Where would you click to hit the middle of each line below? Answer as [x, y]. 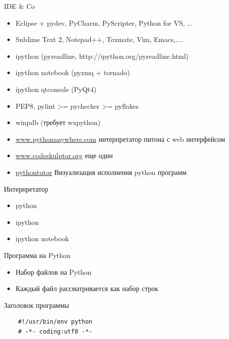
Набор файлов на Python [54, 272]
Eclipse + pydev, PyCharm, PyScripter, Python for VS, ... [104, 22]
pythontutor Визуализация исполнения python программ [101, 172]
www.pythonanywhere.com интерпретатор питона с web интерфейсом [120, 139]
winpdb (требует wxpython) [58, 122]
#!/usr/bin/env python [55, 322]
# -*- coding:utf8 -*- [55, 331]
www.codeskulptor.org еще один [64, 155]
